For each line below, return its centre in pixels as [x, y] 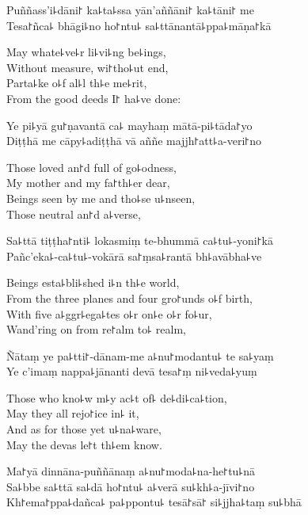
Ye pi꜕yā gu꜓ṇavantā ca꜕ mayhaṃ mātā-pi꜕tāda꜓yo [129, 125]
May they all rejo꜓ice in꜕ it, [73, 413]
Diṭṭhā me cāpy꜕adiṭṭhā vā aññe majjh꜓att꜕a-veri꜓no [134, 141]
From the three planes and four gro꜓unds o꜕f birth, [129, 298]
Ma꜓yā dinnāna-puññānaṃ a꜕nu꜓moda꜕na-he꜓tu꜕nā [131, 471]
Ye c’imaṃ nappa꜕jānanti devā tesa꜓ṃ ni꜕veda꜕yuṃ [132, 371]
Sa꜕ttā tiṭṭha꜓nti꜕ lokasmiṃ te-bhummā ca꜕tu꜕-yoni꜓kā [140, 240]
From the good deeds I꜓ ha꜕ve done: [94, 98]
